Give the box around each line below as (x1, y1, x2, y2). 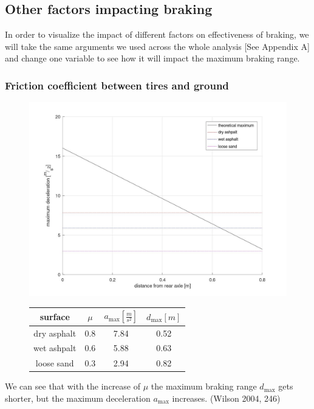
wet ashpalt (33, 341, 77, 354)
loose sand (35, 357, 74, 369)
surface (39, 310, 70, 323)
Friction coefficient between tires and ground (5, 77, 229, 93)
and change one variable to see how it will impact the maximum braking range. (5, 52, 300, 65)
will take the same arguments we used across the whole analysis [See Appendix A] (5, 40, 310, 52)
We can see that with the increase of (5, 380, 140, 393)
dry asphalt (33, 326, 77, 339)
